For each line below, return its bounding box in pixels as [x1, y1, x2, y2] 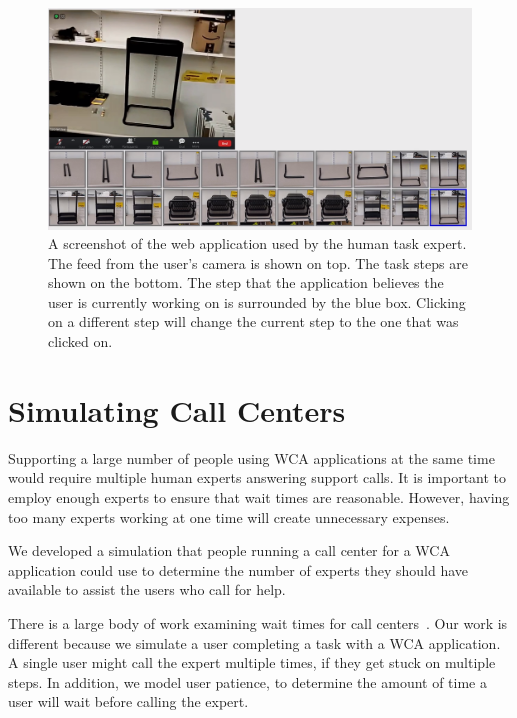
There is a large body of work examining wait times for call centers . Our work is [8, 612, 508, 633]
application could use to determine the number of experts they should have [8, 559, 469, 580]
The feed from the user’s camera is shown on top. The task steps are [48, 252, 468, 273]
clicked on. [48, 331, 113, 352]
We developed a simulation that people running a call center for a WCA [8, 540, 450, 561]
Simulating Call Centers [8, 389, 346, 430]
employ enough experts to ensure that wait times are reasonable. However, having [8, 486, 510, 507]
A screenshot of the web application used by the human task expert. [48, 233, 467, 254]
